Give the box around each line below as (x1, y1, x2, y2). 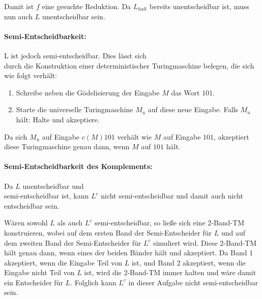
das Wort (171, 87, 200, 97)
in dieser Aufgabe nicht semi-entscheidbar (128, 277, 258, 287)
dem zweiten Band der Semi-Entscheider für (4, 237, 141, 248)
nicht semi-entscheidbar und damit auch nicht (101, 190, 244, 201)
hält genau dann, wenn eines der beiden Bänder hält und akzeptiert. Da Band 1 (4, 247, 253, 258)
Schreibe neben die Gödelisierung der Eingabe (16, 87, 160, 97)
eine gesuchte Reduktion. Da (42, 1, 131, 11)
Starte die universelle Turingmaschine (16, 104, 133, 115)
